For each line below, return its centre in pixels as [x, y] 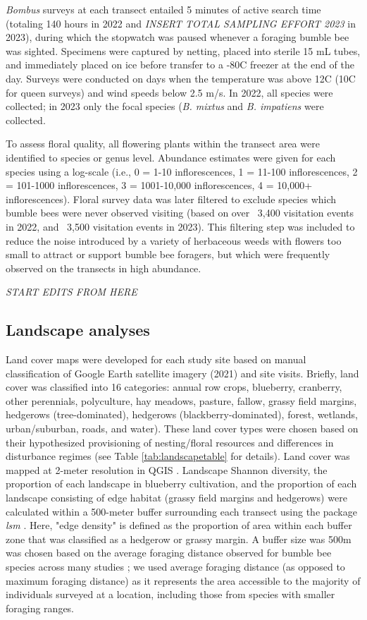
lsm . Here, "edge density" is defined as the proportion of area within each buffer [179, 525]
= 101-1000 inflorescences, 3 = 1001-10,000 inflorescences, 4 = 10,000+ [159, 185]
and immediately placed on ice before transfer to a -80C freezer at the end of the [180, 65]
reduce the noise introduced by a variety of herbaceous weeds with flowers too [174, 240]
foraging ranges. [40, 608]
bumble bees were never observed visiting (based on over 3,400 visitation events [180, 213]
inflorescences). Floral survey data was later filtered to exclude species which [171, 199]
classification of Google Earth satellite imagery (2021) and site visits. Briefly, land [182, 373]
